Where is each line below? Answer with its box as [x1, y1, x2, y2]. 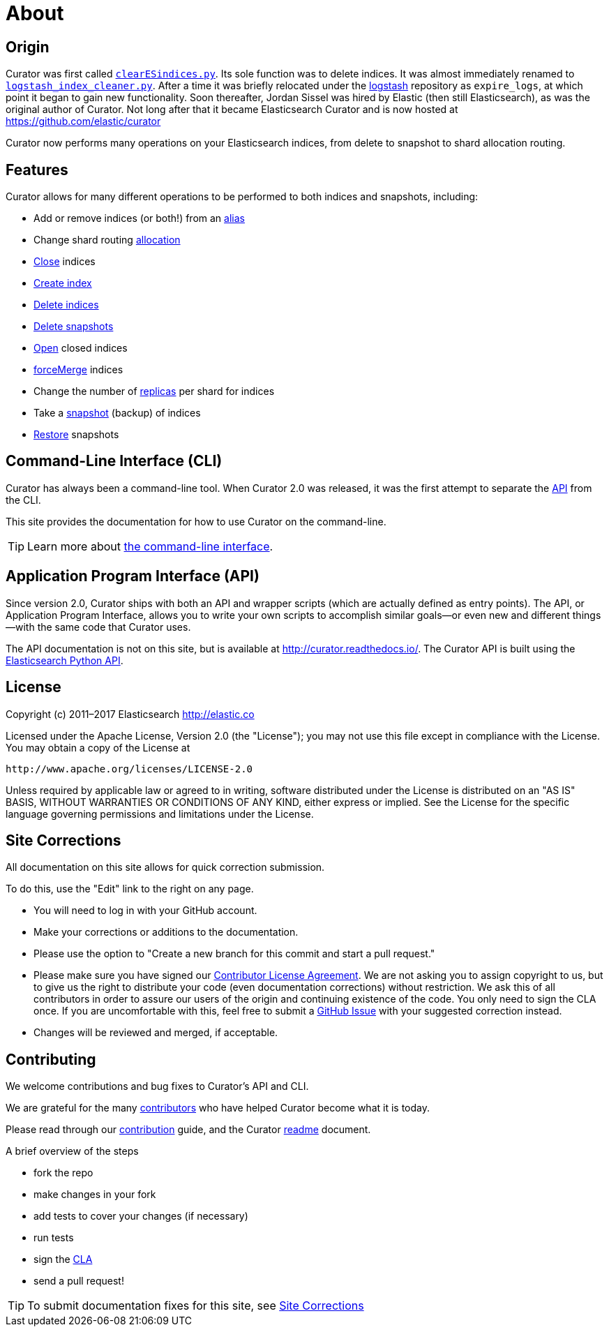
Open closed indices [33, 342, 128, 354]
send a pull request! [33, 1275, 124, 1287]
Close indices [33, 255, 96, 268]
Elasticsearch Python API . [6, 654, 123, 666]
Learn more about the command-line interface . [27, 539, 273, 553]
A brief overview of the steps [6, 1145, 139, 1158]
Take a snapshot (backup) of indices [33, 407, 201, 419]
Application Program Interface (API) [6, 567, 260, 585]
